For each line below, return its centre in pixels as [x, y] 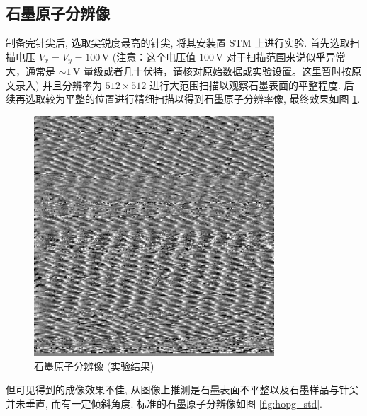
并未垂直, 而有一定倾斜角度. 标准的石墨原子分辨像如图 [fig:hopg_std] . [164, 403]
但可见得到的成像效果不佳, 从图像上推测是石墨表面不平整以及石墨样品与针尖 [182, 389]
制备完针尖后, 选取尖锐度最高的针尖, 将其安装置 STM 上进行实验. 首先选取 [178, 43]
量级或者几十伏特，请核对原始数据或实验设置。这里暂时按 [217, 71]
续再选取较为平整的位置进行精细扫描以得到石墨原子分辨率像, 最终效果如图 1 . [183, 99]
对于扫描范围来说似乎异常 [286, 56]
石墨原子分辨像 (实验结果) [94, 365]
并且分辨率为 [73, 85]
